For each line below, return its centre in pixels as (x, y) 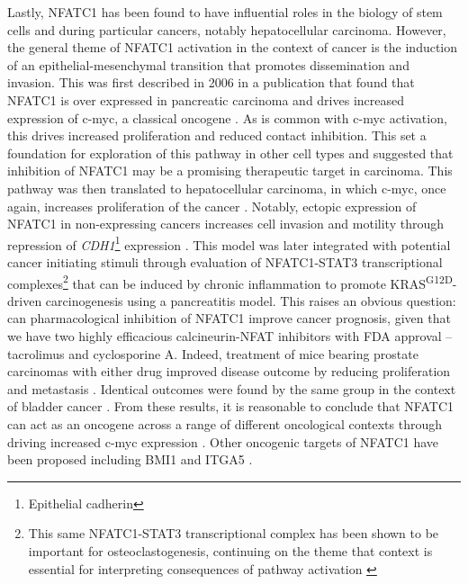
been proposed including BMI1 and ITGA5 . (130, 459)
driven (25, 300)
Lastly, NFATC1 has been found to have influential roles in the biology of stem (225, 12)
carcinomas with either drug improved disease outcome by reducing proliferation (229, 371)
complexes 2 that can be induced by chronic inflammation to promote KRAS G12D (230, 282)
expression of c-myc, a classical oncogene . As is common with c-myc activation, (227, 117)
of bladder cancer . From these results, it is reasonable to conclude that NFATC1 (231, 406)
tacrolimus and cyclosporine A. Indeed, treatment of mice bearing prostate (213, 353)
